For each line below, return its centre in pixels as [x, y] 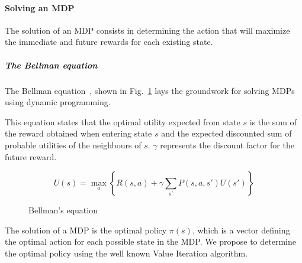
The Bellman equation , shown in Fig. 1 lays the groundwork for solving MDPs [150, 90]
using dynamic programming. [58, 102]
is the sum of [273, 121]
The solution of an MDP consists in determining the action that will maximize [147, 30]
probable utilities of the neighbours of [73, 145]
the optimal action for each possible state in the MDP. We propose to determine [150, 241]
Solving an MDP [40, 7]
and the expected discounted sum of [226, 133]
